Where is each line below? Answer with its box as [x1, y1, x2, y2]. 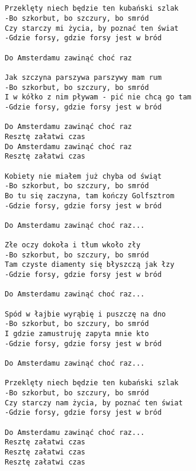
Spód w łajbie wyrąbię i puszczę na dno [5, 309, 166, 318]
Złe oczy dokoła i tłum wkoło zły [5, 241, 141, 250]
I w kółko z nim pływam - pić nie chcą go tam [5, 93, 191, 102]
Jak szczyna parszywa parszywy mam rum [5, 73, 162, 82]
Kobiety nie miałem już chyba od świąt [5, 172, 162, 180]
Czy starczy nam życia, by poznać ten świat [5, 398, 183, 407]
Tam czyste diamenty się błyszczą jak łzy [5, 260, 175, 269]
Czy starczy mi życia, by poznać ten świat [5, 24, 179, 33]
